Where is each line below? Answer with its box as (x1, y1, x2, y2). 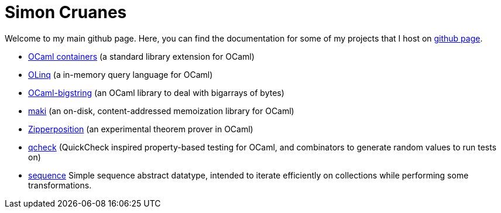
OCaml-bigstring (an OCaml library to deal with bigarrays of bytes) (28, 87, 284, 98)
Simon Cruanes (5, 2, 127, 22)
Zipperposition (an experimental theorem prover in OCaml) (28, 123, 253, 134)
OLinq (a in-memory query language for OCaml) (28, 69, 213, 80)
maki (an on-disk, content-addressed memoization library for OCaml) (28, 105, 294, 116)
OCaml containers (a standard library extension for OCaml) (28, 51, 255, 61)
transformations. (28, 180, 92, 190)
